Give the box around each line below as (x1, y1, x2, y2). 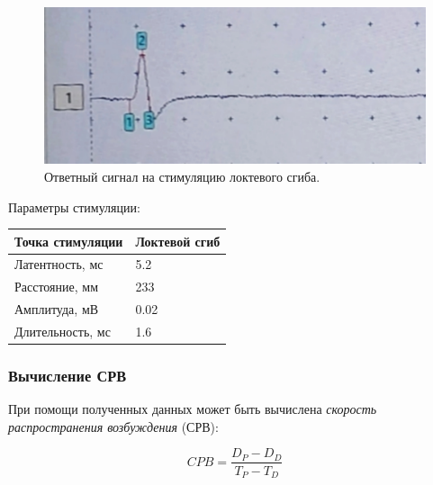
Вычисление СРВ (8, 364, 127, 386)
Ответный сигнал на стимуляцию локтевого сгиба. (44, 166, 320, 185)
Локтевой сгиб (135, 231, 221, 250)
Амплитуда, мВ (14, 300, 99, 319)
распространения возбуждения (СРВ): (8, 417, 219, 436)
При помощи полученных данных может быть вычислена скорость (8, 400, 377, 418)
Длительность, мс (14, 321, 111, 340)
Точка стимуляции (14, 231, 123, 250)
